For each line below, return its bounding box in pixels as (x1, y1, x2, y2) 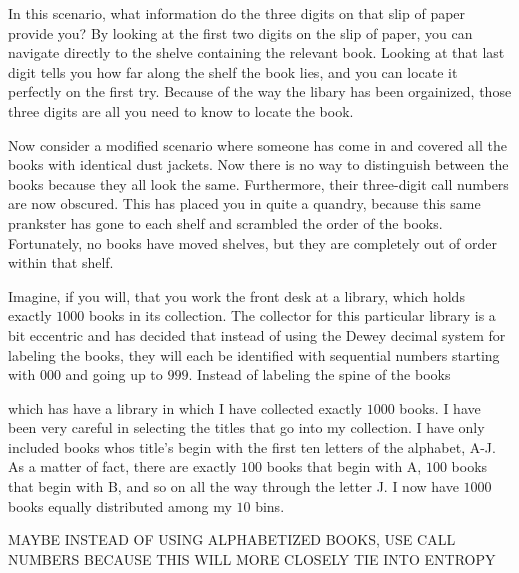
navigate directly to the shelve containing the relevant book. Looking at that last (8, 42, 505, 63)
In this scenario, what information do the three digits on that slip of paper (8, 3, 466, 23)
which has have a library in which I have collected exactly (8, 397, 363, 418)
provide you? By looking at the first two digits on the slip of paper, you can (8, 22, 473, 43)
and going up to (65, 364, 163, 385)
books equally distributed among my (8, 495, 232, 516)
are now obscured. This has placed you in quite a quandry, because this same (8, 193, 481, 214)
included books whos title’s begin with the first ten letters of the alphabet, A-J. (8, 436, 496, 457)
